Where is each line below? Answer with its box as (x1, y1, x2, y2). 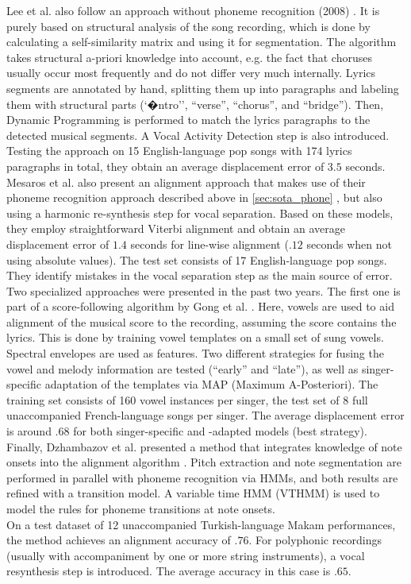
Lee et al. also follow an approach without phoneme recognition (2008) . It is (6, 2, 380, 18)
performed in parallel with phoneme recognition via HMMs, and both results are (6, 469, 398, 485)
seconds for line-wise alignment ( (130, 235, 289, 252)
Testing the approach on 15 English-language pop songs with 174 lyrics (6, 142, 352, 159)
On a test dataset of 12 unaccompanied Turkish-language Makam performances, (6, 516, 396, 532)
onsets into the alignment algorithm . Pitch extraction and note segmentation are (6, 454, 401, 470)
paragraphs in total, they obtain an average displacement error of (6, 157, 325, 174)
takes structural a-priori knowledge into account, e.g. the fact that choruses (6, 48, 372, 65)
